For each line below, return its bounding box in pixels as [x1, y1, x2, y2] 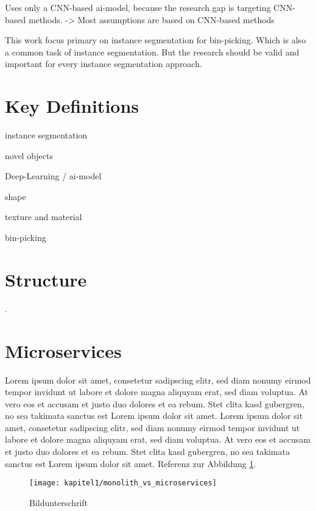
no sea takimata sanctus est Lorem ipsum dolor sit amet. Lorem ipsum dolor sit [5, 409, 303, 422]
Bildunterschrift [29, 496, 88, 509]
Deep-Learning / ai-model [5, 170, 102, 182]
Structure [5, 266, 87, 291]
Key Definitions [5, 93, 139, 118]
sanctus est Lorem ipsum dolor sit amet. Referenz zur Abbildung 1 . [5, 457, 256, 470]
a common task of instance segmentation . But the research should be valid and [5, 45, 300, 58]
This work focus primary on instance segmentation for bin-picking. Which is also [5, 34, 306, 46]
